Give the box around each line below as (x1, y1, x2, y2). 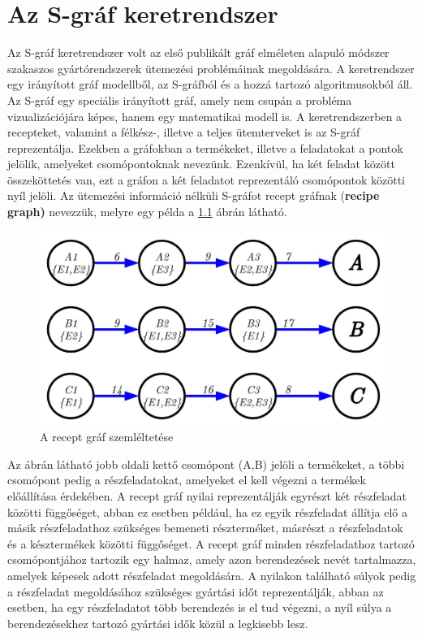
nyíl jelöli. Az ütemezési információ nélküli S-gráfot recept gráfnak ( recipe (7, 187, 380, 204)
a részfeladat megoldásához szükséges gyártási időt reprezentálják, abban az (7, 583, 384, 600)
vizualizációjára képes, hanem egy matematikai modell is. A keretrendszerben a (7, 107, 403, 124)
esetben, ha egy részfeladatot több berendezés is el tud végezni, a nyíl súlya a (7, 599, 392, 616)
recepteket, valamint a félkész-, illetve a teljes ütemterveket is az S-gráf (7, 123, 360, 141)
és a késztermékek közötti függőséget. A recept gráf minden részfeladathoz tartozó (7, 535, 415, 552)
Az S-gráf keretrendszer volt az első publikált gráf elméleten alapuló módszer (7, 44, 390, 61)
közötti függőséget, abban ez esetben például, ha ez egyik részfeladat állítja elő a (7, 503, 407, 520)
